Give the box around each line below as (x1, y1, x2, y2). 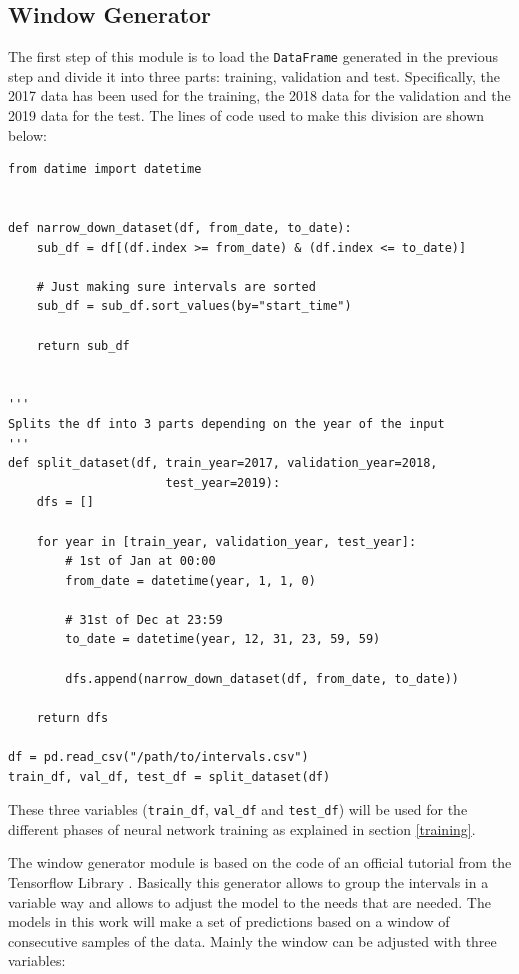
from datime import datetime (8, 162, 202, 177)
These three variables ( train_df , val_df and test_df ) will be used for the (8, 799, 468, 820)
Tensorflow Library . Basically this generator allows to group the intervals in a (8, 872, 489, 893)
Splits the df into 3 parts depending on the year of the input (8, 416, 445, 431)
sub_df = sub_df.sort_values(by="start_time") (36, 299, 352, 314)
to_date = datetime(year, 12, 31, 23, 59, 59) (65, 632, 381, 647)
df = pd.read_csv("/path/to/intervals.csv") (8, 750, 309, 765)
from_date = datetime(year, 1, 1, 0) (65, 573, 316, 588)
